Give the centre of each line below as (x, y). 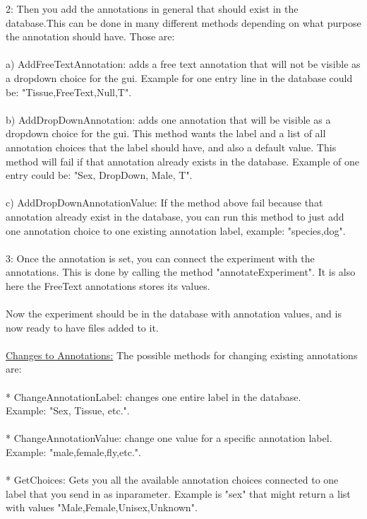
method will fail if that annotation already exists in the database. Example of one (183, 161)
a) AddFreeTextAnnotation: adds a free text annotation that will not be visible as (183, 64)
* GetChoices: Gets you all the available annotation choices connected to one (172, 480)
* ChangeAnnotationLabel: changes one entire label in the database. (154, 396)
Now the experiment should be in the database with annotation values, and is (174, 314)
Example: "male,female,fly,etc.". (73, 452)
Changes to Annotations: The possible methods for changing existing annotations (182, 355)
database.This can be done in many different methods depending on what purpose (183, 22)
